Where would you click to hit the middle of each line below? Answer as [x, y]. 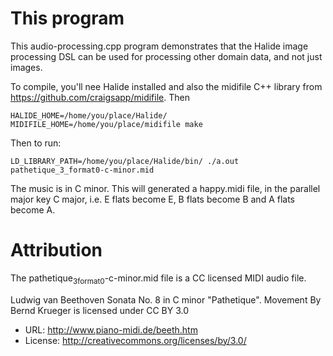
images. [26, 67]
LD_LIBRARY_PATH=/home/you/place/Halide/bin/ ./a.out [125, 161]
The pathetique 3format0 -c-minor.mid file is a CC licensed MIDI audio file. [158, 279]
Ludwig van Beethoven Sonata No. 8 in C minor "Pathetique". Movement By [166, 299]
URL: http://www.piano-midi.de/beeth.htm [111, 329]
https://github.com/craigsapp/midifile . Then [100, 97]
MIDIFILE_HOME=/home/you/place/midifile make [106, 124]
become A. [33, 209]
